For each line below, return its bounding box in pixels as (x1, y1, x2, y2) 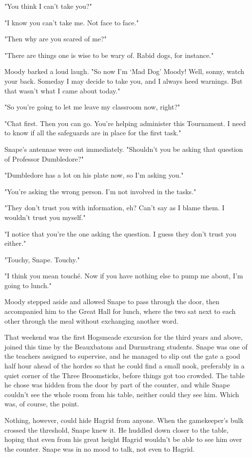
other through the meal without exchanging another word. (4, 315, 178, 326)
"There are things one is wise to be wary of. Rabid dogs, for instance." (4, 50, 214, 60)
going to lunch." (4, 280, 52, 290)
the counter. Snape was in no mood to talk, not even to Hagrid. (4, 443, 195, 454)
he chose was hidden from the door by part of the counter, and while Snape (4, 380, 230, 390)
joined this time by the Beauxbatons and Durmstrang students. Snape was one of (4, 341, 248, 351)
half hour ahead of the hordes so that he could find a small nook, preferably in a (4, 361, 245, 371)
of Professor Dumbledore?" (4, 153, 84, 164)
